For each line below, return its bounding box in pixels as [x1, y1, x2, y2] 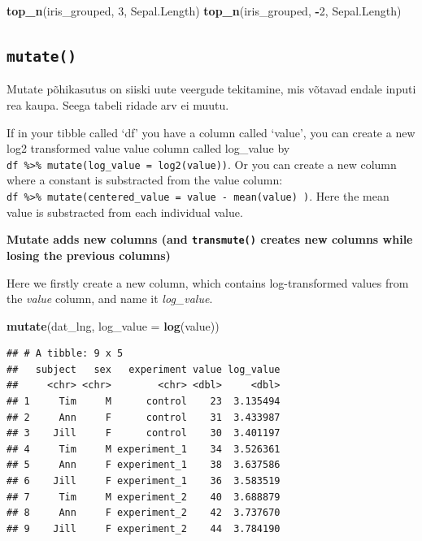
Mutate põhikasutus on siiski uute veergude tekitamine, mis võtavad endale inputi [7, 80, 416, 97]
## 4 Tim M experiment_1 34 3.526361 [7, 443, 281, 455]
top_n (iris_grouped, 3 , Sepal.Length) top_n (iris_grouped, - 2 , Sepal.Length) [7, 2, 402, 19]
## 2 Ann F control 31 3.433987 [7, 411, 281, 423]
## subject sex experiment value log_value [7, 363, 281, 375]
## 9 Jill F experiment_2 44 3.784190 [7, 522, 281, 535]
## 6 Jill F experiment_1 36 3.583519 [7, 475, 281, 487]
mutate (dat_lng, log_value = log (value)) [7, 317, 220, 334]
